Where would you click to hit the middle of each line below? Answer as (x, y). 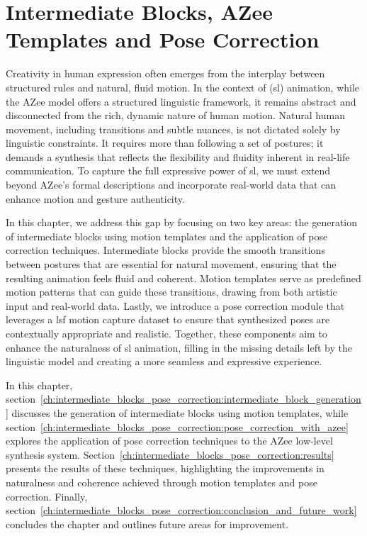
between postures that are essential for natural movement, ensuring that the (171, 264)
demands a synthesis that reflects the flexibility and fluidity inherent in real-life (178, 156)
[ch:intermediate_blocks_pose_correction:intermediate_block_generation (201, 399)
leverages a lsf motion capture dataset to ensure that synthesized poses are (168, 319)
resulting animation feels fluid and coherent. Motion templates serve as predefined (183, 278)
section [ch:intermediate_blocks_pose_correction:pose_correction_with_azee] (177, 426)
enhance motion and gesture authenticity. (95, 198)
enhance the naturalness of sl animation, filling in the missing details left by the (179, 347)
